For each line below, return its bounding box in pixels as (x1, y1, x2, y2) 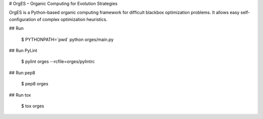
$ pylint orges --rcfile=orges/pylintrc (21, 59, 95, 64)
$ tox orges (21, 103, 44, 109)
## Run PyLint (9, 47, 38, 53)
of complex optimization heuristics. (37, 16, 108, 22)
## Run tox (9, 92, 31, 98)
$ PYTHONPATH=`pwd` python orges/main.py (21, 37, 114, 42)
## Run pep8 (9, 70, 36, 76)
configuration (9, 16, 36, 22)
